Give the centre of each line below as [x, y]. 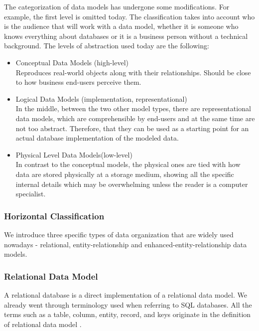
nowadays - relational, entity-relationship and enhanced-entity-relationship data [126, 244]
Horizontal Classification [54, 216]
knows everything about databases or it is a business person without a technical [126, 36]
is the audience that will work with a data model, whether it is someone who [121, 26]
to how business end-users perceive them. [78, 82]
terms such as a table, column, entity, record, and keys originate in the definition [128, 314]
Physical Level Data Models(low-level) [74, 154]
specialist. [31, 194]
